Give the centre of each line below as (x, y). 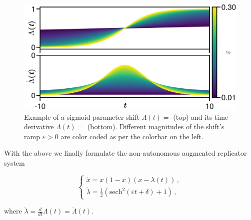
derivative (39, 126)
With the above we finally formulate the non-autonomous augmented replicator (125, 153)
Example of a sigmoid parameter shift (82, 116)
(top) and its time (201, 116)
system (14, 162)
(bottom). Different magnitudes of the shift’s (156, 126)
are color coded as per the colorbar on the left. (132, 136)
